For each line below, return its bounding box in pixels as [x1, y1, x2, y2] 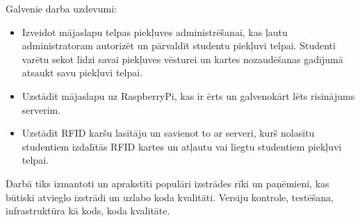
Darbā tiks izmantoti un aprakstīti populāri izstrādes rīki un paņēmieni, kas [6, 176, 329, 190]
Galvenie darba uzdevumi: [6, 1, 117, 15]
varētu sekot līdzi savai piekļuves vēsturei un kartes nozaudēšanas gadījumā [22, 51, 343, 66]
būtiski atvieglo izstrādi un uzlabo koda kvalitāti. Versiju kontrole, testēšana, [6, 189, 334, 204]
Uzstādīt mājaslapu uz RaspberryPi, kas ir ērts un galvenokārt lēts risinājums [22, 88, 355, 103]
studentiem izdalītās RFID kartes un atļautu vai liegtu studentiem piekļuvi [22, 139, 342, 153]
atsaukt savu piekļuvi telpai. [22, 65, 143, 80]
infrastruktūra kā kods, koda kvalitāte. [6, 203, 170, 218]
